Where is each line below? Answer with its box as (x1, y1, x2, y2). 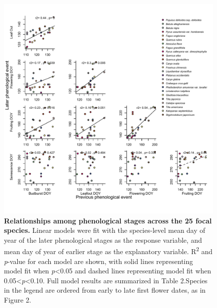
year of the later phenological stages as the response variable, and (4, 234, 202, 245)
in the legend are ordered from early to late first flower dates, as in (4, 285, 206, 295)
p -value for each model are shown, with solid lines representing (4, 256, 193, 266)
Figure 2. (4, 295, 32, 305)
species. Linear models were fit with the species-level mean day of (4, 225, 206, 235)
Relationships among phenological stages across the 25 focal (4, 215, 212, 225)
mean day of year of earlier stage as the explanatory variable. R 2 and (4, 245, 213, 257)
